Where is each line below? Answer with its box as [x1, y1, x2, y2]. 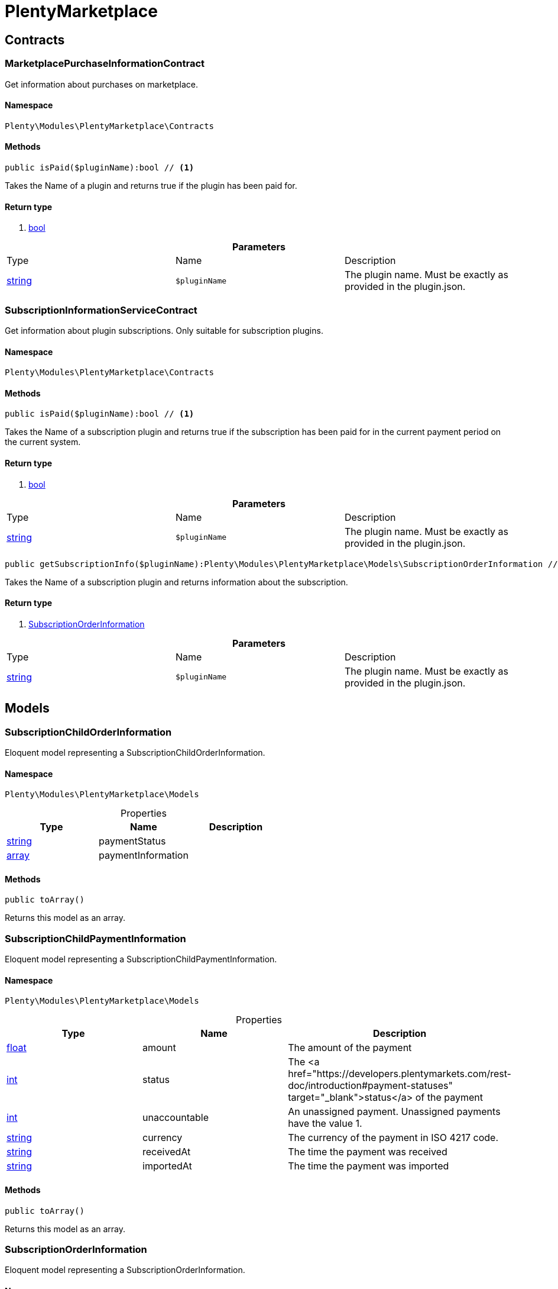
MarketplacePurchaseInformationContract [5, 57, 205, 70]
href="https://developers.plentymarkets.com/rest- [288, 1068, 511, 1080]
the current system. [5, 437, 81, 447]
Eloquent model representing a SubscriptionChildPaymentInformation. [5, 954, 277, 965]
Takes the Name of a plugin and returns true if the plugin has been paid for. [5, 180, 297, 191]
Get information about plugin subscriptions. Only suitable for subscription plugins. [5, 325, 323, 336]
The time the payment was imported [288, 1160, 449, 1172]
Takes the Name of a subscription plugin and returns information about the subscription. [5, 576, 348, 587]
